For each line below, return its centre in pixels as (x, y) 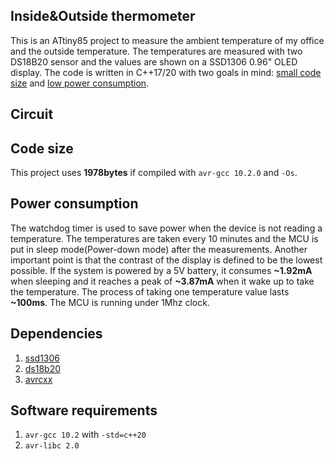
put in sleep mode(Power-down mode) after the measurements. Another (159, 249)
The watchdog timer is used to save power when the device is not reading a (166, 228)
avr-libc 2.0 (52, 446)
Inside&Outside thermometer (103, 16)
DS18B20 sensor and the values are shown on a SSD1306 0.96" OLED (154, 61)
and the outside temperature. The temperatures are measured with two (156, 51)
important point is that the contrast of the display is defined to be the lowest (166, 260)
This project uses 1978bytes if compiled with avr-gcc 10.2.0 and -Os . (154, 173)
